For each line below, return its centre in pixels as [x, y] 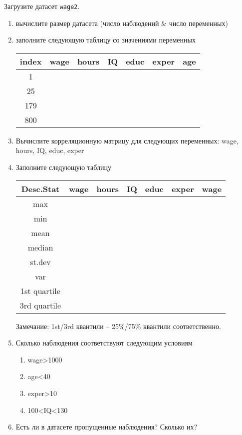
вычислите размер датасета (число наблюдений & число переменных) [122, 23]
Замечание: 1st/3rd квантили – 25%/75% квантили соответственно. [118, 326]
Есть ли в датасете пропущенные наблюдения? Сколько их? [107, 427]
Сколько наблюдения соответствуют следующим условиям [104, 343]
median [40, 247]
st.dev [40, 261]
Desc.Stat [40, 188]
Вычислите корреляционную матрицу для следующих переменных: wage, [127, 140]
